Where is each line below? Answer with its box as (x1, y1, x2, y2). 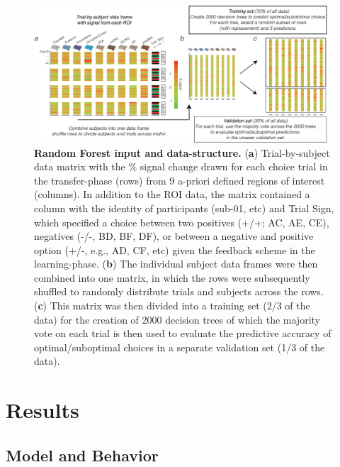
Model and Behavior (6, 444, 159, 466)
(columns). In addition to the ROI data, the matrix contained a (34, 187, 310, 202)
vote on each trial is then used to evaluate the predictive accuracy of (34, 326, 331, 341)
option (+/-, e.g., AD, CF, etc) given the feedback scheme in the (34, 242, 315, 257)
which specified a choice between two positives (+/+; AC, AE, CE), (34, 214, 329, 229)
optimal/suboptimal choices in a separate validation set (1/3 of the (34, 339, 325, 354)
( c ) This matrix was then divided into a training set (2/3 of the (34, 298, 310, 313)
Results (6, 395, 79, 424)
